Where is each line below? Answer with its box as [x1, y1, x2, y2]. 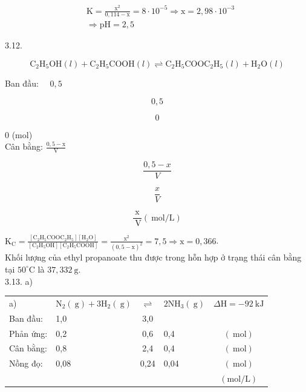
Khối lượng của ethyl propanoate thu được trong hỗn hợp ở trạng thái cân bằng [5, 251, 302, 264]
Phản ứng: [9, 327, 48, 339]
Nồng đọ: [9, 357, 43, 370]
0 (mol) [5, 128, 33, 141]
